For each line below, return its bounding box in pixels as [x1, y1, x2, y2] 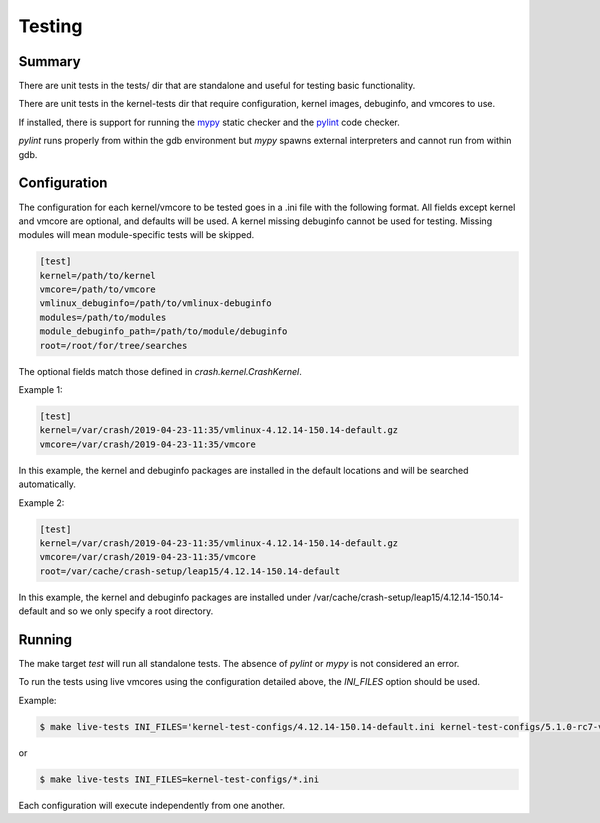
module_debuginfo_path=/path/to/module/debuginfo [39, 326, 288, 337]
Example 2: [18, 496, 65, 509]
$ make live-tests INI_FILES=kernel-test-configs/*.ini [39, 773, 320, 785]
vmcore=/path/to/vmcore [39, 284, 157, 295]
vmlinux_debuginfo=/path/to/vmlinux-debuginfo [39, 298, 272, 309]
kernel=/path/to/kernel [39, 270, 157, 281]
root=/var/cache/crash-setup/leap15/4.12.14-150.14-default [39, 565, 341, 577]
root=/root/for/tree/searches [39, 340, 188, 351]
